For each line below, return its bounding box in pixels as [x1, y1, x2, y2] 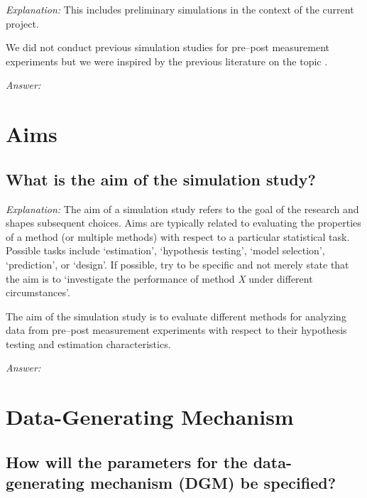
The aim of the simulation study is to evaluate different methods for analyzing [6, 308, 346, 323]
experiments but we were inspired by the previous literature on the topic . [6, 53, 328, 68]
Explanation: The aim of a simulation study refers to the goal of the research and [6, 201, 359, 216]
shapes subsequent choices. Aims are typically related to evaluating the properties [6, 215, 361, 230]
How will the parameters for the [6, 450, 248, 472]
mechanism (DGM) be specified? [89, 472, 336, 494]
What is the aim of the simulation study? [6, 168, 316, 190]
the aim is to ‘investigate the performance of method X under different [6, 271, 313, 286]
